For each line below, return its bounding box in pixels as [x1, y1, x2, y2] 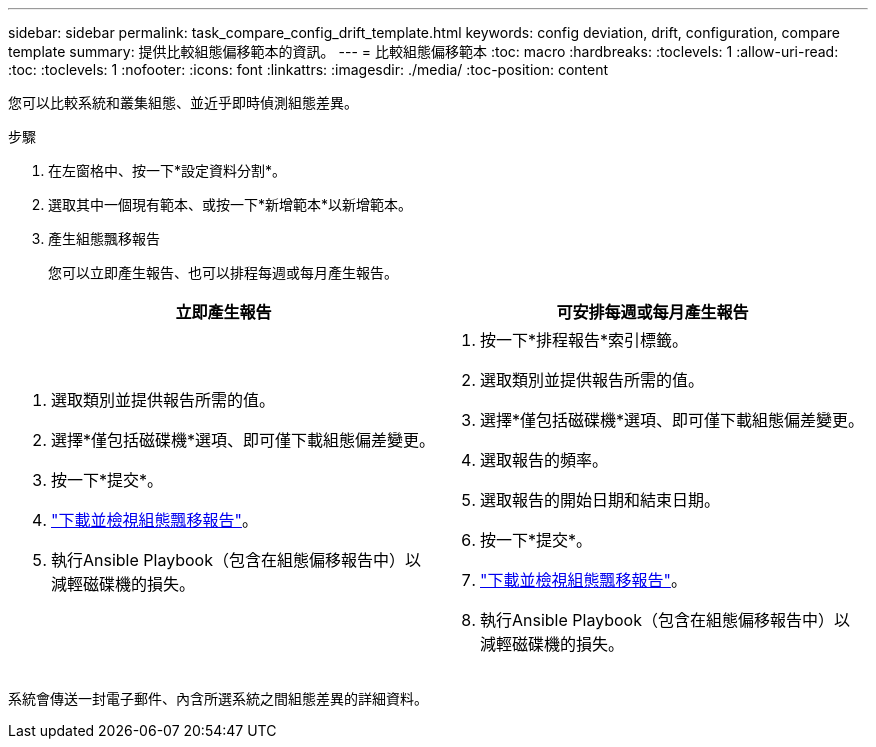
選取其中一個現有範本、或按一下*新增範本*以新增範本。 [48, 196, 413, 213]
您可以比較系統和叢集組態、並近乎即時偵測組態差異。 [8, 94, 358, 111]
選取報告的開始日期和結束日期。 [480, 490, 721, 510]
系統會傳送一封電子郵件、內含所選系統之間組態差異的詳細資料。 [8, 690, 428, 707]
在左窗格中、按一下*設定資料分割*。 [48, 162, 287, 179]
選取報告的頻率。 [480, 450, 609, 470]
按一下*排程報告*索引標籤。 [480, 330, 689, 350]
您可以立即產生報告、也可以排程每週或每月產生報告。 [48, 264, 398, 281]
